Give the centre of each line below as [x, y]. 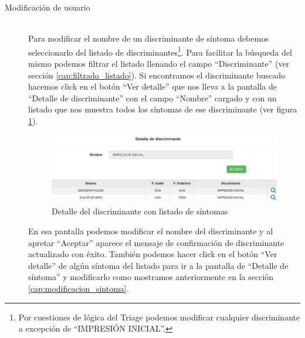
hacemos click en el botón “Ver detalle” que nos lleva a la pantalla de [153, 86]
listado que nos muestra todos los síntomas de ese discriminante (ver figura [163, 109]
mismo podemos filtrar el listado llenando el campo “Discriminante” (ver [159, 64]
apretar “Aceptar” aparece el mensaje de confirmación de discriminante [156, 242]
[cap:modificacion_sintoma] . [79, 288]
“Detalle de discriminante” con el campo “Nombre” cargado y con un [152, 98]
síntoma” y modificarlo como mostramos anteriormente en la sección [151, 277]
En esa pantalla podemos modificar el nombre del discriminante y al [151, 231]
